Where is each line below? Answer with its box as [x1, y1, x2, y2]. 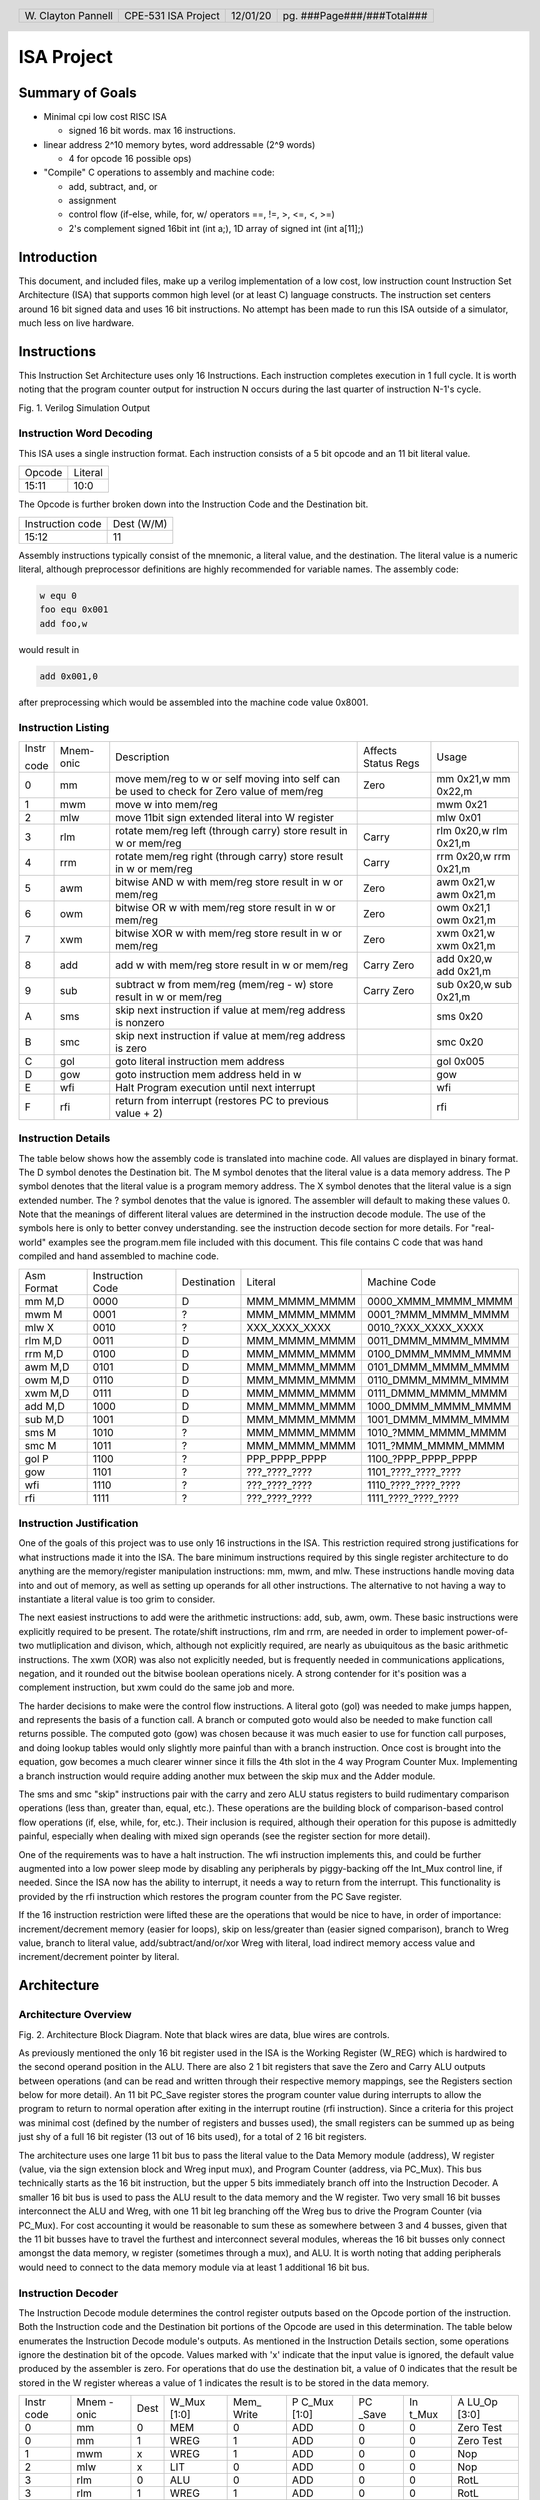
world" [18, 1236, 47, 1248]
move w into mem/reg [115, 797, 219, 811]
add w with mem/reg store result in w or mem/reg [115, 958, 349, 972]
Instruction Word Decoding [18, 426, 154, 440]
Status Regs [363, 756, 420, 770]
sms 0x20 [436, 1009, 484, 1023]
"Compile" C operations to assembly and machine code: [43, 166, 275, 179]
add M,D [24, 1399, 65, 1413]
